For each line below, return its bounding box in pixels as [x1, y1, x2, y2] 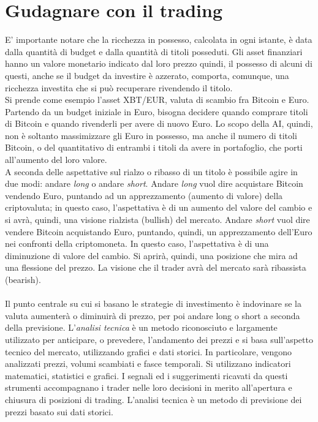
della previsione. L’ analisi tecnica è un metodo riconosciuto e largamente [5, 321, 278, 334]
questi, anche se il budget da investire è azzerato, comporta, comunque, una [5, 69, 289, 81]
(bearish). [5, 273, 41, 285]
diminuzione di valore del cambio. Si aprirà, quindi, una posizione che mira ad [5, 249, 298, 262]
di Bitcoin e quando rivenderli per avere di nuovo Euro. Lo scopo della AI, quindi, [5, 117, 313, 130]
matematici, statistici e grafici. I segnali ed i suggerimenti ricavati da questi [5, 369, 288, 382]
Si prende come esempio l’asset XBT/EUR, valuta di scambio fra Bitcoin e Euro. [5, 93, 309, 106]
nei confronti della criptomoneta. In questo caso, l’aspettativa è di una [5, 237, 269, 250]
